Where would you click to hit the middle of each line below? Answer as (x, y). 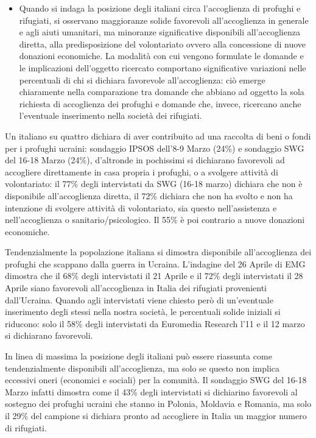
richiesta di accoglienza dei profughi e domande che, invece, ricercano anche (160, 103)
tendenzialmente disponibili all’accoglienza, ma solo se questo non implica (142, 368)
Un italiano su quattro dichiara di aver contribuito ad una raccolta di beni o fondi (158, 136)
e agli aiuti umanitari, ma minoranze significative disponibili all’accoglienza (160, 32)
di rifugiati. (26, 427)
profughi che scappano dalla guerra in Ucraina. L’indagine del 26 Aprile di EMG (155, 263)
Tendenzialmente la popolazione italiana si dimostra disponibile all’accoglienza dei (158, 252)
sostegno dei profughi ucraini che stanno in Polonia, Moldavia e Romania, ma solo (158, 404)
